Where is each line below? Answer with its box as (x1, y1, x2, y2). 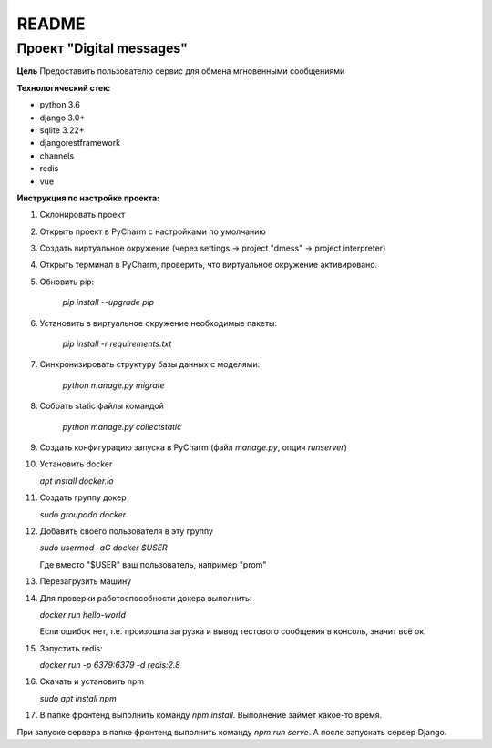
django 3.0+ (39, 112, 86, 123)
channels (39, 150, 75, 161)
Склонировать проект (39, 210, 126, 220)
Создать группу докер (39, 492, 127, 503)
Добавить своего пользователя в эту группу (39, 525, 214, 537)
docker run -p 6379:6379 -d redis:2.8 (39, 660, 181, 671)
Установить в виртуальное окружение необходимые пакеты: (39, 317, 278, 328)
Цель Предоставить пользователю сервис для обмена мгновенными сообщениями (16, 66, 345, 77)
